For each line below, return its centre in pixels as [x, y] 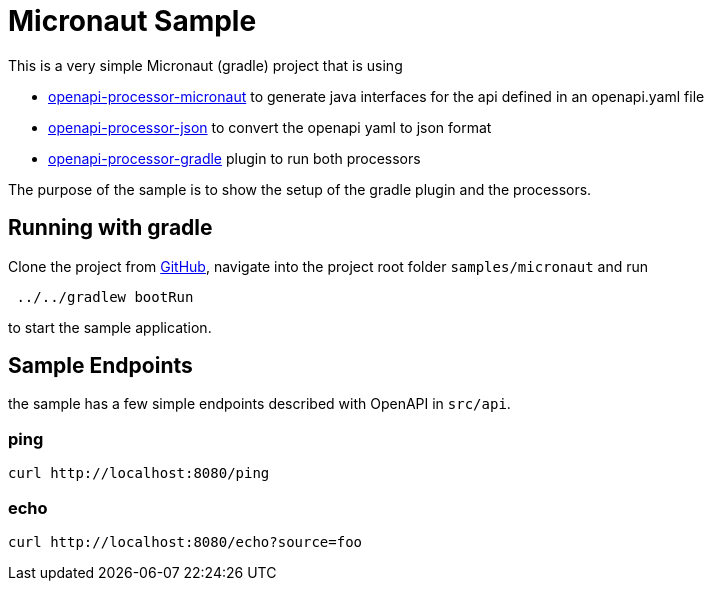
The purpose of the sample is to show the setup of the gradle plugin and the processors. [300, 189]
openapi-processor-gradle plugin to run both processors [234, 158]
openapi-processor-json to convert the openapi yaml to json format [270, 127]
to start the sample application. [110, 327]
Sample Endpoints [100, 366]
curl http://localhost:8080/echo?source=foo [185, 541]
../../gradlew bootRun [105, 296]
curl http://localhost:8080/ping [139, 473]
